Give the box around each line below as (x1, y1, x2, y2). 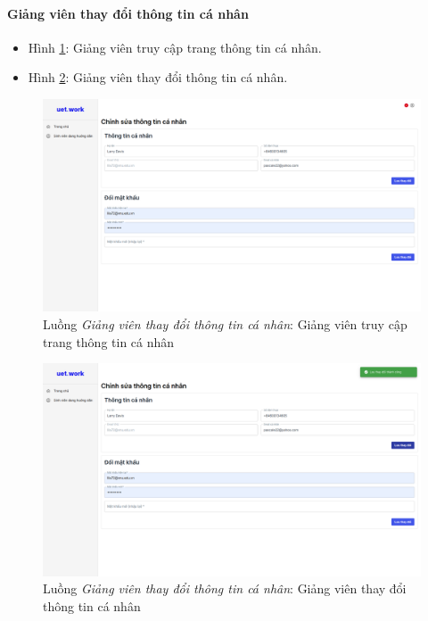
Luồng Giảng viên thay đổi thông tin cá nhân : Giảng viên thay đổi (43, 579, 407, 598)
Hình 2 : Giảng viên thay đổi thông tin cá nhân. (28, 68, 288, 87)
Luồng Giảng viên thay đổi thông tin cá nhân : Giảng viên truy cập (43, 315, 407, 334)
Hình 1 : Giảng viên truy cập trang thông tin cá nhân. (28, 37, 322, 56)
